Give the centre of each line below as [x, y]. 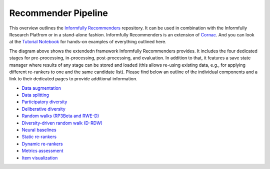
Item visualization [40, 158]
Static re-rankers [39, 137]
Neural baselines [39, 130]
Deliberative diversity [44, 109]
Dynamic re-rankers [42, 144]
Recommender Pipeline [59, 13]
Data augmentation [41, 88]
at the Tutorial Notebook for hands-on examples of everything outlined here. [88, 42]
